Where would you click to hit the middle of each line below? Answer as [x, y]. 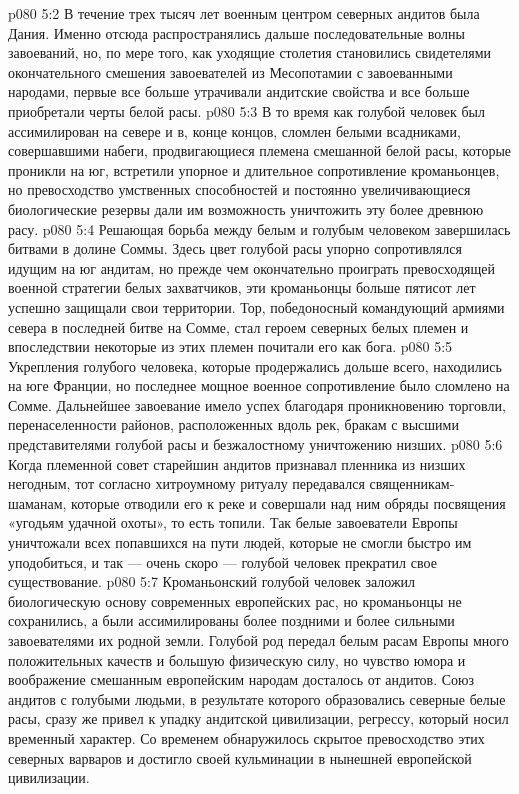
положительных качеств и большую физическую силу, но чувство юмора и [237, 659]
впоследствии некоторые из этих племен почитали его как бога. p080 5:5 [230, 346]
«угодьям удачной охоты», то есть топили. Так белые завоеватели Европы [233, 522]
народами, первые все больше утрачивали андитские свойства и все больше [239, 91]
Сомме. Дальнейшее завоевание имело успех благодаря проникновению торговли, [257, 404]
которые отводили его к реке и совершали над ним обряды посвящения [288, 502]
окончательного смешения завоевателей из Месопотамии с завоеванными [230, 71]
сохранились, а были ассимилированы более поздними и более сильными [231, 620]
